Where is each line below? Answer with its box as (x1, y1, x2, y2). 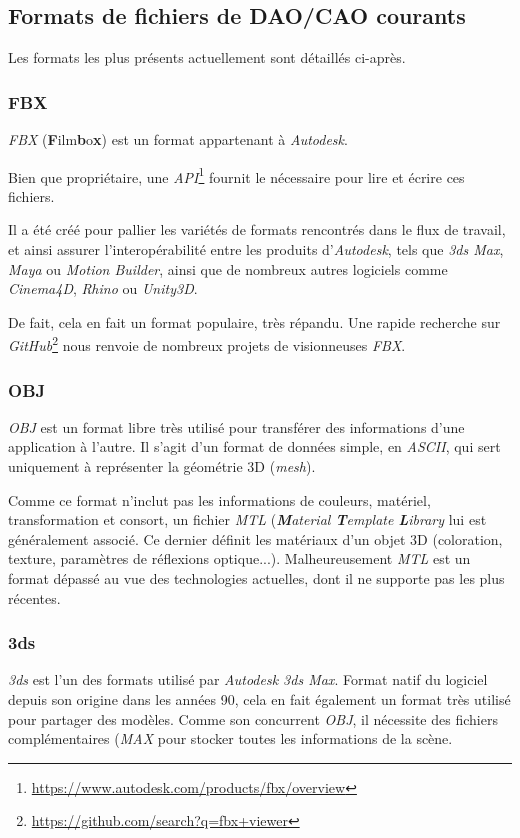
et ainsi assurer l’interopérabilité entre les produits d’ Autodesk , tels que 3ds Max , (8, 239, 504, 260)
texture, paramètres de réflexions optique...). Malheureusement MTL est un (8, 548, 471, 569)
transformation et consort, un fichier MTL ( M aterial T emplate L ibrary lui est (8, 509, 487, 530)
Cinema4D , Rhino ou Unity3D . (8, 278, 198, 299)
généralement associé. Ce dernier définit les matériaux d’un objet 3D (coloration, (8, 528, 503, 549)
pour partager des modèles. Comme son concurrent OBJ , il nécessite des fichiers (8, 708, 498, 729)
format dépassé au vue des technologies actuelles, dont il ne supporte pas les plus (8, 568, 505, 589)
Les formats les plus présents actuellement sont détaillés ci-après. (8, 47, 406, 68)
